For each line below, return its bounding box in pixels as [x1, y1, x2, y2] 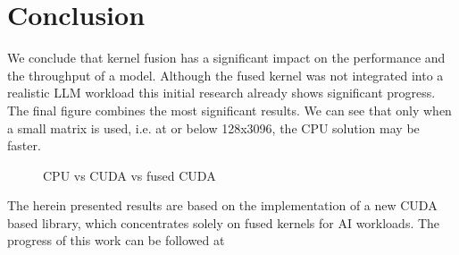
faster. [7, 136, 41, 155]
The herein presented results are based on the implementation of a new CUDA [7, 196, 438, 215]
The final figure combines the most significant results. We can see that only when [7, 100, 452, 119]
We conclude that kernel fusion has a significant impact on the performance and [7, 48, 446, 67]
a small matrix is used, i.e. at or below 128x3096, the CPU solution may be [7, 118, 420, 137]
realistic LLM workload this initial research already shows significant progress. [7, 83, 436, 102]
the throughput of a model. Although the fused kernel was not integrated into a [7, 65, 444, 84]
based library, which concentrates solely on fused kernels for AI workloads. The [7, 213, 440, 232]
